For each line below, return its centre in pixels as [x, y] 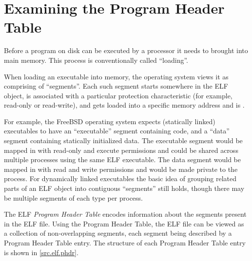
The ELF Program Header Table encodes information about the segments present [125, 214]
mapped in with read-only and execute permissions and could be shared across [121, 150]
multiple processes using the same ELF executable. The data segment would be [122, 159]
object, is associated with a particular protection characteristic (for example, [118, 95]
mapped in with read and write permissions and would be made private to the [121, 169]
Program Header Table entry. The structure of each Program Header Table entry [125, 242]
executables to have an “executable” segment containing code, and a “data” [117, 131]
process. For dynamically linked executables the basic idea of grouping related [120, 178]
